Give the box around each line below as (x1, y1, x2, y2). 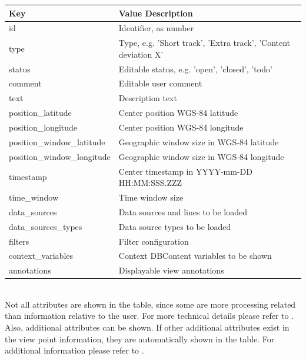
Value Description (118, 6, 193, 19)
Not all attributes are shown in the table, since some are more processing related (5, 298, 296, 310)
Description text (118, 92, 177, 104)
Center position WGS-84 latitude (118, 106, 238, 119)
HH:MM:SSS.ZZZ (118, 176, 182, 189)
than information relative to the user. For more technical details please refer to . (5, 309, 294, 322)
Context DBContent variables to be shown (118, 249, 272, 262)
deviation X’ (118, 48, 164, 60)
